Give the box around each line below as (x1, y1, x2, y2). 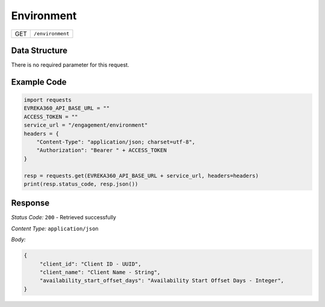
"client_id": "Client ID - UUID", (39, 260, 141, 267)
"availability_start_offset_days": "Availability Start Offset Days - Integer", (39, 277, 284, 284)
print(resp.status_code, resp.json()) (23, 180, 138, 187)
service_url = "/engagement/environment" (23, 122, 148, 129)
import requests (23, 97, 72, 103)
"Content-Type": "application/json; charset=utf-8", (36, 139, 196, 145)
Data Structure (11, 45, 68, 55)
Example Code (11, 77, 67, 87)
